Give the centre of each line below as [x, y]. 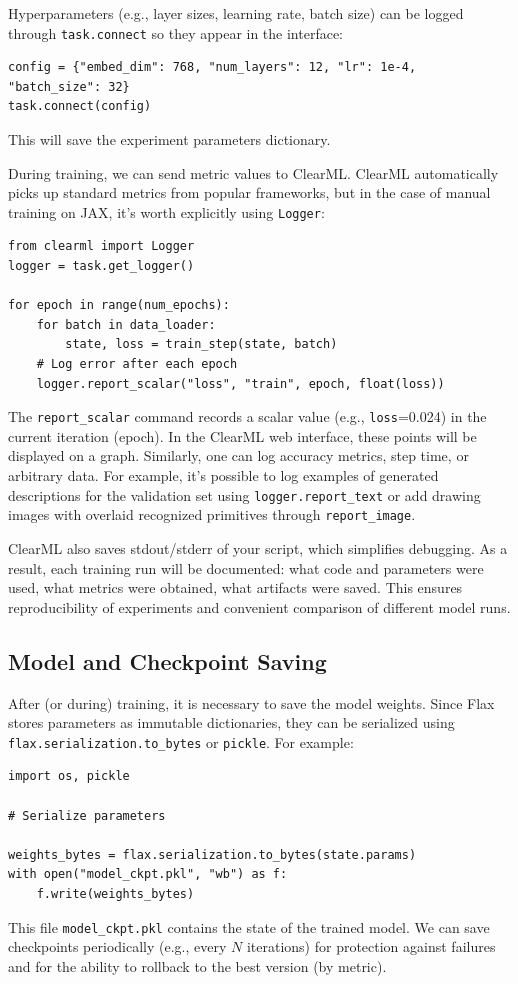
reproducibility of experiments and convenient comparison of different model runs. [259, 606]
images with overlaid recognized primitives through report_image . [212, 514]
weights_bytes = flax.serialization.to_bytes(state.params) [212, 854]
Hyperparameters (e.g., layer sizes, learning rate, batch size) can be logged [236, 13]
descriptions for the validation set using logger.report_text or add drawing [244, 494]
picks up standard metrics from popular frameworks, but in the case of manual [249, 192]
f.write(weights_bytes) [115, 893]
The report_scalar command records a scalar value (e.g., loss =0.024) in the [247, 416]
